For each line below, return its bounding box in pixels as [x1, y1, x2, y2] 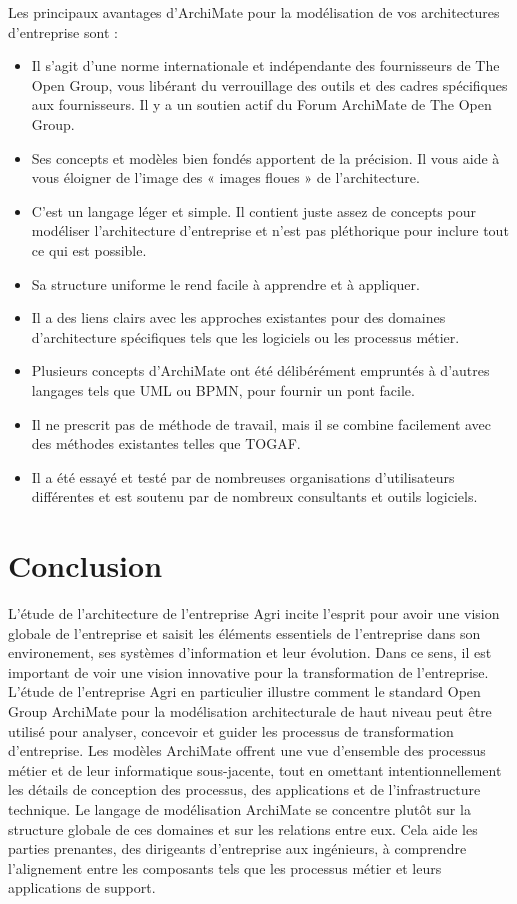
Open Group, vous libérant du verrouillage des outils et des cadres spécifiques [31, 74, 508, 95]
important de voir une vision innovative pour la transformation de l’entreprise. [8, 661, 489, 682]
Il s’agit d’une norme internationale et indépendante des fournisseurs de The [31, 55, 500, 76]
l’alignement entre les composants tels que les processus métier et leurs [8, 857, 442, 878]
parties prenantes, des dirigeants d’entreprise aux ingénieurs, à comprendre [8, 838, 467, 859]
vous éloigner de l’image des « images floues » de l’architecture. [31, 167, 420, 188]
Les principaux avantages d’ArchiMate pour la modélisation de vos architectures [8, 2, 500, 22]
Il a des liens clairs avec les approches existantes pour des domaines [31, 307, 446, 328]
